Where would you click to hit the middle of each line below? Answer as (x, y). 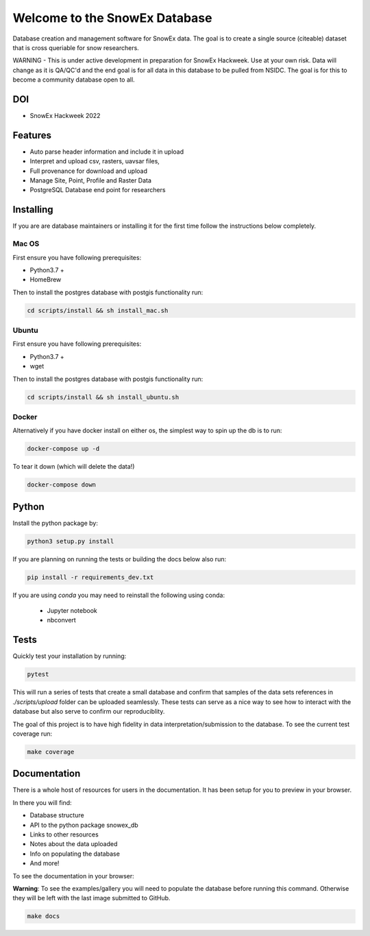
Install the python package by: (56, 523)
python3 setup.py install (71, 541)
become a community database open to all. (74, 80)
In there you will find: (42, 802)
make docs (44, 916)
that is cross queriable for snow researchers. (76, 47)
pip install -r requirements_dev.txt (90, 577)
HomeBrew (46, 280)
